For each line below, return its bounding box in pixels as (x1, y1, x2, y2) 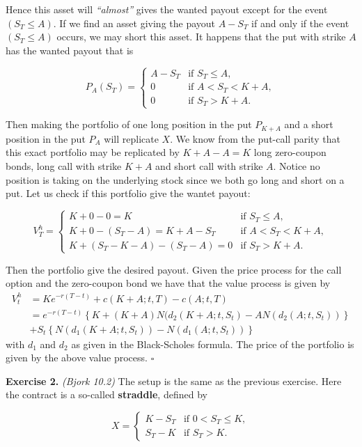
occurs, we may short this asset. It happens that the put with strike (56, 29, 346, 44)
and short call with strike (155, 158, 263, 173)
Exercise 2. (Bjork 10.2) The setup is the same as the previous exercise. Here (6, 373, 342, 388)
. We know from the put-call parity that (170, 131, 340, 146)
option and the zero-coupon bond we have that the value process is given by (6, 276, 331, 290)
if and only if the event (251, 15, 349, 30)
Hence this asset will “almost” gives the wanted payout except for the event (6, 2, 328, 16)
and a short (284, 117, 333, 132)
